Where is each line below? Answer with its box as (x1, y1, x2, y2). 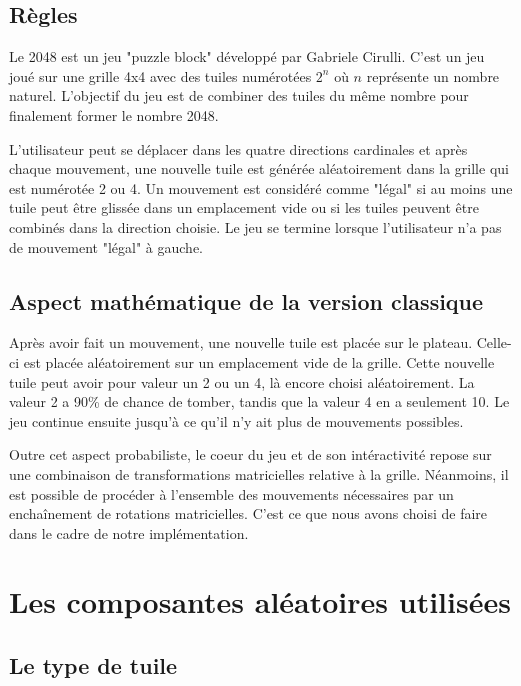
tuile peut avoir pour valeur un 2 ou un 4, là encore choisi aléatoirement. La (9, 371, 475, 392)
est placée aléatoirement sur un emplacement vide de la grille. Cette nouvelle (23, 351, 495, 372)
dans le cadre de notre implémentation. (9, 522, 249, 543)
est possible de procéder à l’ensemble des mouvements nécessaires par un (9, 483, 454, 504)
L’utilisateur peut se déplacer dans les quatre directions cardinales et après (9, 138, 468, 159)
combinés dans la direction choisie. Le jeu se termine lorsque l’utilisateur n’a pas (9, 216, 502, 237)
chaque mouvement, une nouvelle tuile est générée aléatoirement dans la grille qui (9, 158, 509, 179)
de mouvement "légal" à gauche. (9, 236, 203, 257)
